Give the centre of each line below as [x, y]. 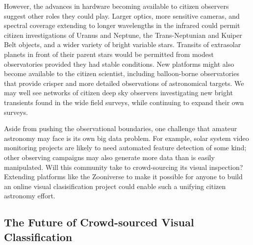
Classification [38, 236]
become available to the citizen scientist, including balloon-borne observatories [122, 73]
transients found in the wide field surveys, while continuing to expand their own [124, 102]
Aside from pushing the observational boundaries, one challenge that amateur [121, 128]
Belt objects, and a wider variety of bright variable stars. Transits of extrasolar [123, 44]
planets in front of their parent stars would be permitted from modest [109, 54]
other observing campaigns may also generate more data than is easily [109, 157]
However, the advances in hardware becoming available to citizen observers [116, 6]
